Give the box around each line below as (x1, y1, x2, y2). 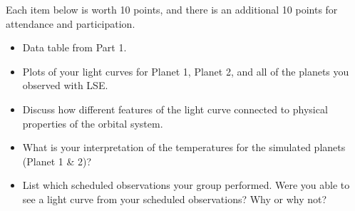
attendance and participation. (6, 16, 135, 31)
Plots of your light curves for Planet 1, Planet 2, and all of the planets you (22, 63, 349, 78)
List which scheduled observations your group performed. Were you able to (22, 177, 350, 192)
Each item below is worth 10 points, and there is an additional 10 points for (6, 2, 338, 16)
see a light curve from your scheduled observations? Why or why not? (22, 191, 327, 206)
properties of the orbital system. (22, 115, 163, 130)
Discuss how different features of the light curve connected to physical (22, 101, 328, 116)
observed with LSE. (22, 78, 108, 93)
